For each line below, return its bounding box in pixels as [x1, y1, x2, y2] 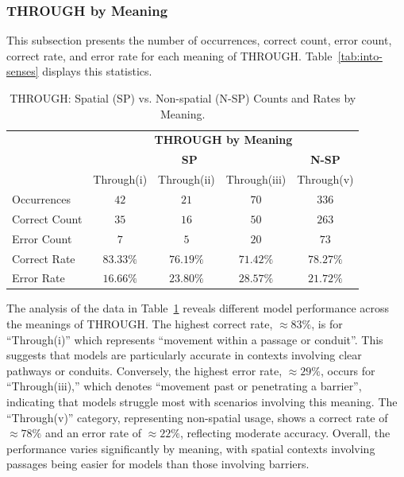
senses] [6, 63, 39, 79]
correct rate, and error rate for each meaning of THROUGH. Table [6, 47, 333, 64]
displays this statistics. [42, 63, 152, 79]
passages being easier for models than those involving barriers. [6, 456, 310, 472]
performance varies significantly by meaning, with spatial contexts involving [6, 440, 375, 456]
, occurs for [320, 362, 375, 378]
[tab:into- [337, 47, 383, 64]
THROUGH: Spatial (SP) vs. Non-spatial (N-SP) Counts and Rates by [10, 90, 356, 106]
